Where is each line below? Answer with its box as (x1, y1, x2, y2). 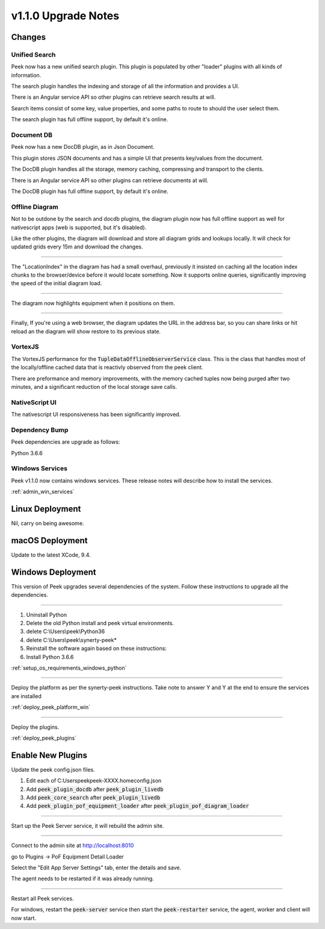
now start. (11, 914, 36, 922)
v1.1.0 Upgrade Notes (11, 9, 120, 22)
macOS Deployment (11, 535, 88, 546)
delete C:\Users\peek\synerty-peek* (26, 636, 117, 643)
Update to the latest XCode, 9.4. (11, 551, 91, 558)
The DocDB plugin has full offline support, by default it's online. (11, 187, 169, 195)
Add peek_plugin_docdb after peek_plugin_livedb (26, 786, 164, 793)
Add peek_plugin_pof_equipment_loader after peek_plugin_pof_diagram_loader (26, 802, 249, 810)
